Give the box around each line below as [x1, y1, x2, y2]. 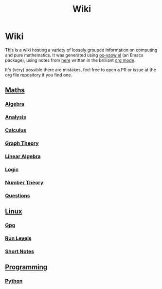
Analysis [5, 114, 27, 120]
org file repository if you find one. [5, 72, 72, 77]
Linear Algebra [5, 153, 41, 159]
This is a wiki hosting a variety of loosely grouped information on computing [5, 47, 158, 53]
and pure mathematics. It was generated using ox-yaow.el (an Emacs [5, 52, 144, 58]
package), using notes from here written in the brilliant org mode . [5, 57, 136, 63]
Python [5, 278, 23, 285]
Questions [5, 192, 30, 199]
